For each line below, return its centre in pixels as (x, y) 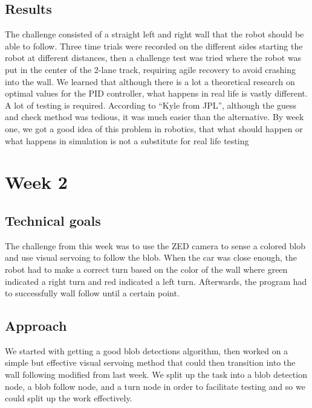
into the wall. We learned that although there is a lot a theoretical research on (150, 81)
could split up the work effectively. (69, 398)
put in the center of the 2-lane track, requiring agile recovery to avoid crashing (151, 69)
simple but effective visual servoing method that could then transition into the (150, 362)
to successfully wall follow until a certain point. (92, 293)
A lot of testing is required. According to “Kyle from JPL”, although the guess (151, 105)
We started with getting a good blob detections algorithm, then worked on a (147, 350)
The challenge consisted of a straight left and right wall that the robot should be (154, 34)
